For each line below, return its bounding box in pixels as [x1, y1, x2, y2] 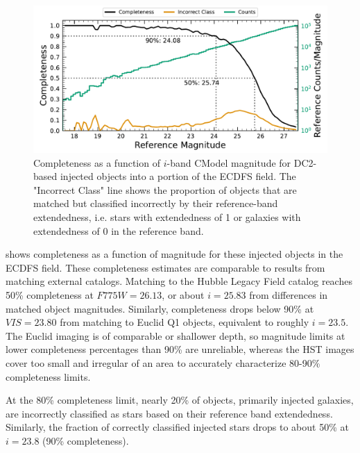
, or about [162, 287, 205, 302]
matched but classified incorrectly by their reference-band [33, 196, 278, 211]
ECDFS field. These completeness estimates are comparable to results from [6, 260, 325, 274]
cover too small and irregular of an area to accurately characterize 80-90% [6, 355, 320, 370]
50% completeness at [6, 287, 94, 302]
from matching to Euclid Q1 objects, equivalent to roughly [60, 315, 309, 329]
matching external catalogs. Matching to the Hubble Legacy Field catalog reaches [6, 274, 352, 288]
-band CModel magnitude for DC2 [166, 155, 314, 170]
